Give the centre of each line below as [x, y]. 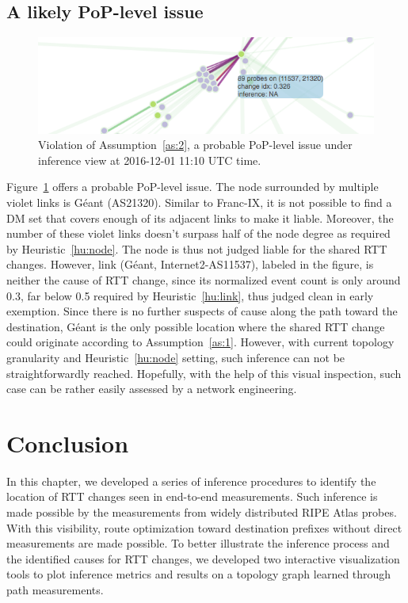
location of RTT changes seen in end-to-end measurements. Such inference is [192, 496]
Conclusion [68, 443]
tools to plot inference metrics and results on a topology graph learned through [199, 574]
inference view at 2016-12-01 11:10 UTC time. [150, 160]
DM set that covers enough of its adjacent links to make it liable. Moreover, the [200, 218]
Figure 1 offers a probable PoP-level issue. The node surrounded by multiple [193, 187]
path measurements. [55, 590]
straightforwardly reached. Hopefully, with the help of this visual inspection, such [204, 373]
